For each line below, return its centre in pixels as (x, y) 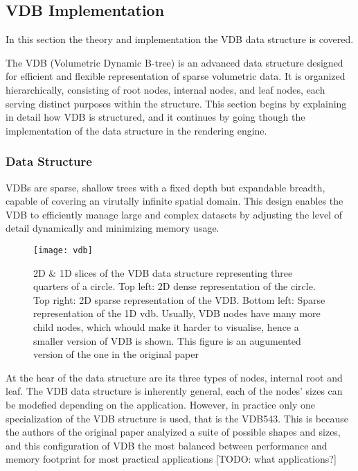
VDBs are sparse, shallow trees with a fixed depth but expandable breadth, (165, 187)
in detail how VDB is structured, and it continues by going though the (155, 117)
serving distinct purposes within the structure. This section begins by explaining (176, 103)
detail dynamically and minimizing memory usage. (113, 228)
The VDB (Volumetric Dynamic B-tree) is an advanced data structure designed (174, 62)
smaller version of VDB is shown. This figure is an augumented (167, 340)
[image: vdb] (63, 250)
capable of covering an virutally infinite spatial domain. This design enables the (174, 201)
